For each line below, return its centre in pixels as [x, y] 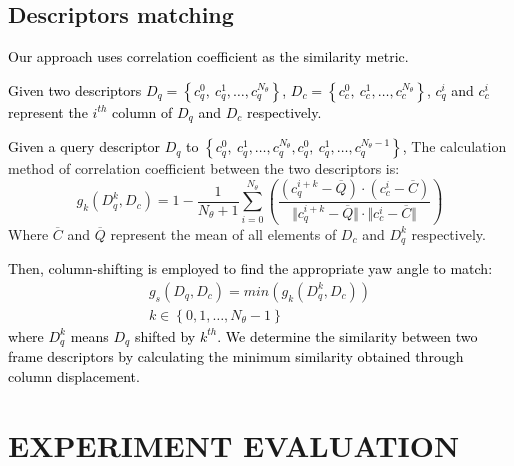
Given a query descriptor [84, 146]
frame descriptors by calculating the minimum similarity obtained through [236, 356]
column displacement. [74, 375]
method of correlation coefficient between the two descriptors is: [204, 168]
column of [142, 111]
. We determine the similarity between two [347, 335]
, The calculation [454, 146]
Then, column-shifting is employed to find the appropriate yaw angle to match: [250, 268]
